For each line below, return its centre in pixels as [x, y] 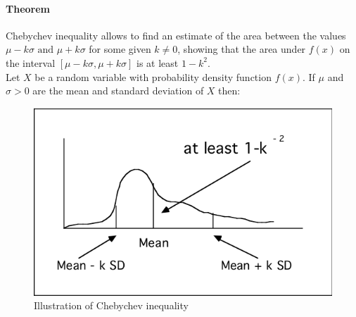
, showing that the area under [242, 49]
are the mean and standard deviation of [118, 91]
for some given [120, 49]
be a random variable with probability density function [153, 76]
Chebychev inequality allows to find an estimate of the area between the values [176, 35]
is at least [158, 62]
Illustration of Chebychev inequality [111, 305]
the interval [31, 62]
